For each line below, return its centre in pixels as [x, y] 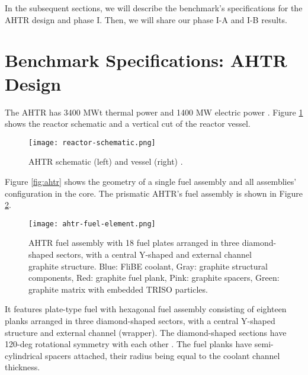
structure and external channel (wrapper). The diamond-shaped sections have [146, 332]
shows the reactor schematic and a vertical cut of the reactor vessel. [128, 124]
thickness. [23, 367]
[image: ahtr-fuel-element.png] [92, 224]
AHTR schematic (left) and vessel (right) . [106, 161]
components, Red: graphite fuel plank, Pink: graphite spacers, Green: [154, 278]
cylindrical [24, 355]
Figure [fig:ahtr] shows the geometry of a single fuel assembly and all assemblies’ [151, 181]
